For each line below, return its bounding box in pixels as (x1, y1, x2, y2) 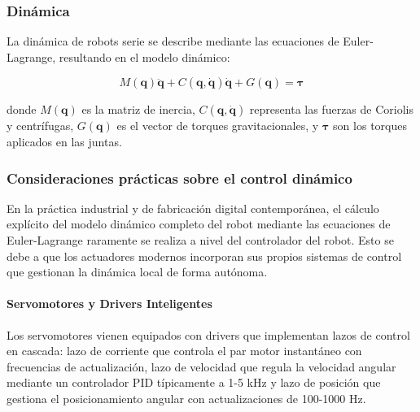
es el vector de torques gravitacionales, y (116, 117, 319, 134)
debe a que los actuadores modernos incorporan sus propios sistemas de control (7, 247, 402, 264)
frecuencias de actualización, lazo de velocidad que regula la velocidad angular (7, 358, 396, 375)
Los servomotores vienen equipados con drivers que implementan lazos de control (7, 326, 410, 343)
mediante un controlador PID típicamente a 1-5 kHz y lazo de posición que (7, 374, 381, 391)
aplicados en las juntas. (7, 133, 122, 150)
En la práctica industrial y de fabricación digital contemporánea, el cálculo (7, 199, 379, 216)
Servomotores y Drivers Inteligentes (7, 295, 212, 312)
